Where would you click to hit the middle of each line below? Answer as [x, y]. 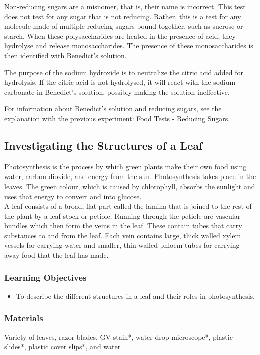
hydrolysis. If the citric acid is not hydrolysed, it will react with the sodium [120, 82]
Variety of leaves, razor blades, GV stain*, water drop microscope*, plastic [118, 337]
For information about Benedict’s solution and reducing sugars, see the [113, 109]
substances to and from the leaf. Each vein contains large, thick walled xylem [123, 235]
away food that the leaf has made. [56, 255]
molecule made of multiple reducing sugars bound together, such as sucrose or [124, 26]
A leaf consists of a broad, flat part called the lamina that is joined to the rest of [128, 206]
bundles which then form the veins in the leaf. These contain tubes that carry [123, 225]
